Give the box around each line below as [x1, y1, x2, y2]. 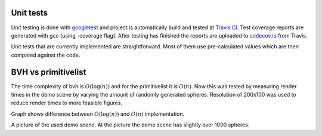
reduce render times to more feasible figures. [11, 99, 122, 107]
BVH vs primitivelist [11, 67, 86, 77]
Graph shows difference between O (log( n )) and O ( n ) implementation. [11, 110, 185, 118]
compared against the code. [11, 51, 80, 58]
